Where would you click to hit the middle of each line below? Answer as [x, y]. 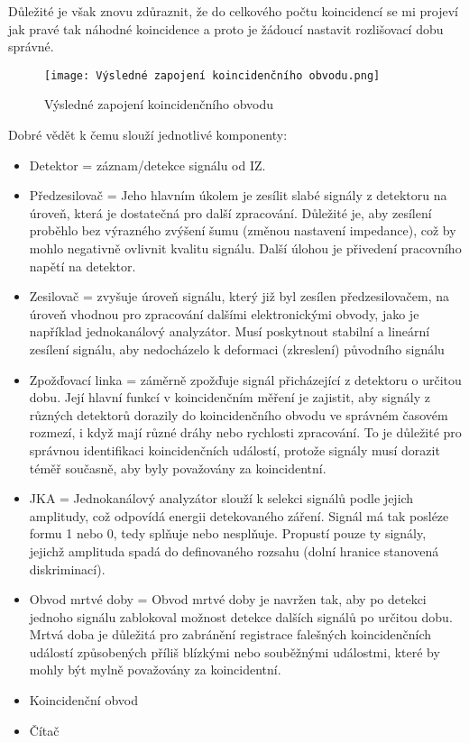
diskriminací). [67, 569]
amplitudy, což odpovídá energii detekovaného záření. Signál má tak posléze [239, 515]
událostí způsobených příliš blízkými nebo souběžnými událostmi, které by [234, 651]
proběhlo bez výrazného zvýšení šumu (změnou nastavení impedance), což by [243, 230]
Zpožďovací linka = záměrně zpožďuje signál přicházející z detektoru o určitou [245, 379]
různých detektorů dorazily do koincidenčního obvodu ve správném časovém [239, 414]
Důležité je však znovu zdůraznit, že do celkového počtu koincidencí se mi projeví [233, 11]
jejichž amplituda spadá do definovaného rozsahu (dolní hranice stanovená [234, 550]
